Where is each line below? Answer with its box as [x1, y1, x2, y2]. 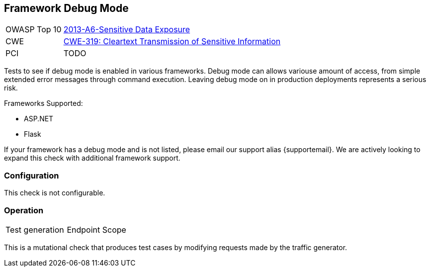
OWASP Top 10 [5, 24, 62, 35]
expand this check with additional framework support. [4, 154, 180, 163]
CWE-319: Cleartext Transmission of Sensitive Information [63, 36, 281, 47]
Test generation [5, 224, 64, 235]
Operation [4, 205, 44, 215]
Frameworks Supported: [4, 99, 83, 108]
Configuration [4, 170, 59, 181]
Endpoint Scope [67, 224, 126, 235]
